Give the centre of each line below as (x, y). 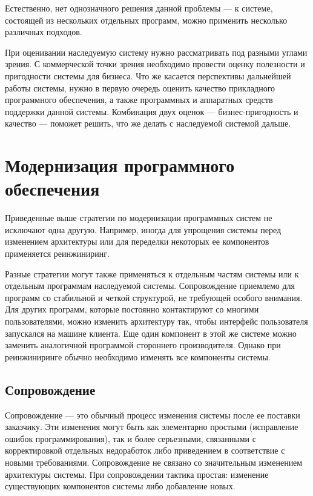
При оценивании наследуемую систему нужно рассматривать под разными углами (156, 52)
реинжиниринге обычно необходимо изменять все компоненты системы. (138, 356)
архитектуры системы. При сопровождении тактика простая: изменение (137, 474)
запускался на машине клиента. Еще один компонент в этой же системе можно (151, 333)
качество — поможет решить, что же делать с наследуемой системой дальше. (148, 123)
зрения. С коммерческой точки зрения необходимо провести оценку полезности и (155, 64)
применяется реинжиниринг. (57, 253)
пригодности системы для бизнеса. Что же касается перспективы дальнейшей (148, 75)
